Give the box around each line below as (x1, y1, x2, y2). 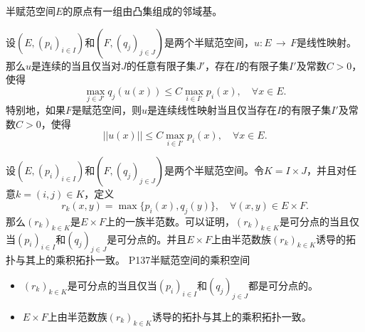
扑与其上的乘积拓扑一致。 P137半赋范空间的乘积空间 (6, 252, 250, 267)
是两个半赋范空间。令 (164, 163, 264, 178)
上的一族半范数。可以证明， (105, 213, 235, 228)
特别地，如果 (6, 102, 65, 117)
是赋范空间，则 (72, 102, 142, 117)
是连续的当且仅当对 (31, 58, 122, 73)
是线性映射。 (296, 34, 356, 49)
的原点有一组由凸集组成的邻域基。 (63, 4, 223, 18)
